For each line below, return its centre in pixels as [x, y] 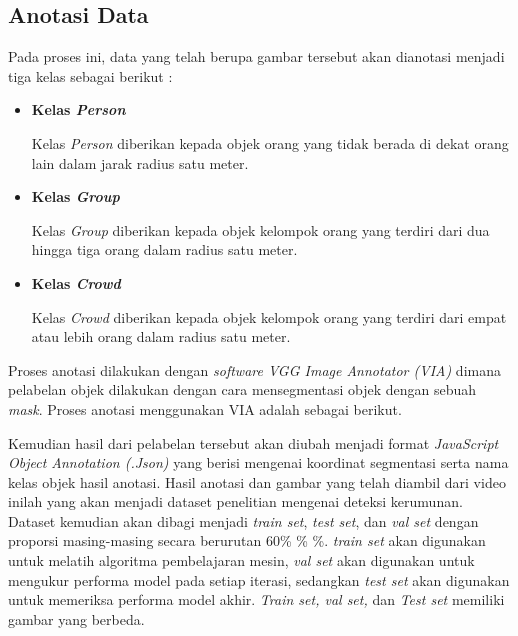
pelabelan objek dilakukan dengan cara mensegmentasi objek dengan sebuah [242, 389]
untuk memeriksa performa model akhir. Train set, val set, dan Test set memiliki [256, 599]
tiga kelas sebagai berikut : [90, 75]
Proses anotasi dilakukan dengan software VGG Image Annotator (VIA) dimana [254, 369]
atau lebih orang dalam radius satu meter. [161, 336]
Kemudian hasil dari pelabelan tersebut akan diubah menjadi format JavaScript [253, 442]
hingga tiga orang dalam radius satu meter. [164, 249]
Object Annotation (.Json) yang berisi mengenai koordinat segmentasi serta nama [258, 462]
